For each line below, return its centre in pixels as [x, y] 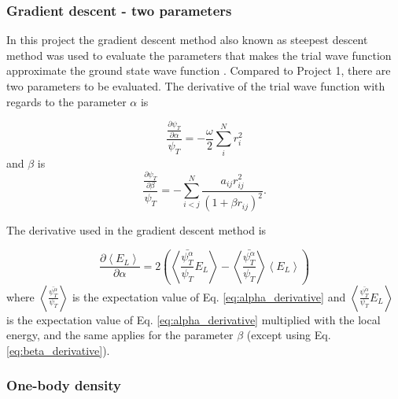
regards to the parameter [66, 101]
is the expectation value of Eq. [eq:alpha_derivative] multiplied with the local [193, 319]
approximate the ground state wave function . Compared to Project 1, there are [199, 70]
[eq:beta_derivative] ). [58, 350]
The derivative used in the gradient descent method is [136, 230]
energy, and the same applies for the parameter [120, 335]
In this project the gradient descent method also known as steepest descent [187, 40]
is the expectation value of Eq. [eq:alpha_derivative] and [209, 296]
